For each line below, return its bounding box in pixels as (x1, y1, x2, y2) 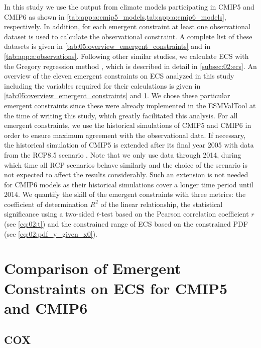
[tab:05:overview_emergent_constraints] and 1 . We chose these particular (4, 90, 230, 101)
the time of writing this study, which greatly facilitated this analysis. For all (4, 110, 238, 120)
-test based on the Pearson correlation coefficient (99, 208, 249, 219)
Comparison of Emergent (4, 258, 181, 279)
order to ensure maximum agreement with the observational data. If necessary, (4, 129, 246, 140)
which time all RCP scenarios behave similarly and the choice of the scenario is (4, 159, 248, 170)
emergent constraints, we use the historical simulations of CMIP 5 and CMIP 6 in (4, 120, 251, 130)
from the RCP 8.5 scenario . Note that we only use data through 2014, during (4, 149, 241, 160)
